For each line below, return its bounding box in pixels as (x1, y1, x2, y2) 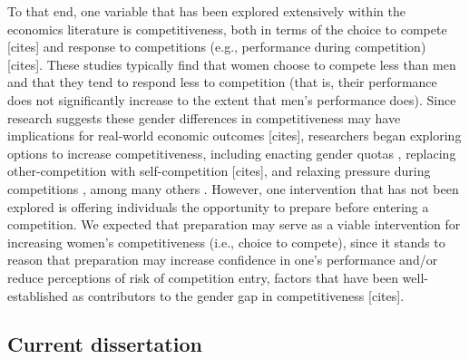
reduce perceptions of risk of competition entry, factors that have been (7, 267, 398, 286)
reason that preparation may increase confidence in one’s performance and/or (7, 250, 438, 269)
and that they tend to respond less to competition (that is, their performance (7, 73, 437, 92)
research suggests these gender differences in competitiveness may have (7, 108, 401, 127)
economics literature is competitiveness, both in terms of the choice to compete (7, 19, 447, 38)
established (7, 286, 69, 305)
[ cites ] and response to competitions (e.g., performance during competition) (7, 37, 426, 56)
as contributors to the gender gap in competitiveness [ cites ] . (72, 286, 405, 305)
